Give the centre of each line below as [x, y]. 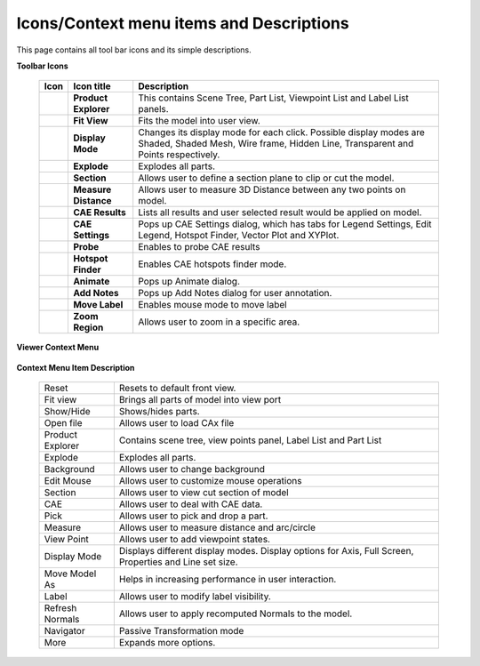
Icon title [92, 86]
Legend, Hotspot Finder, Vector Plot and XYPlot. [239, 236]
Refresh [60, 608]
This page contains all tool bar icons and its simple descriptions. [134, 50]
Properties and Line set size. [179, 562]
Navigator [64, 631]
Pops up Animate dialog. [189, 282]
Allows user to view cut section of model [204, 493]
